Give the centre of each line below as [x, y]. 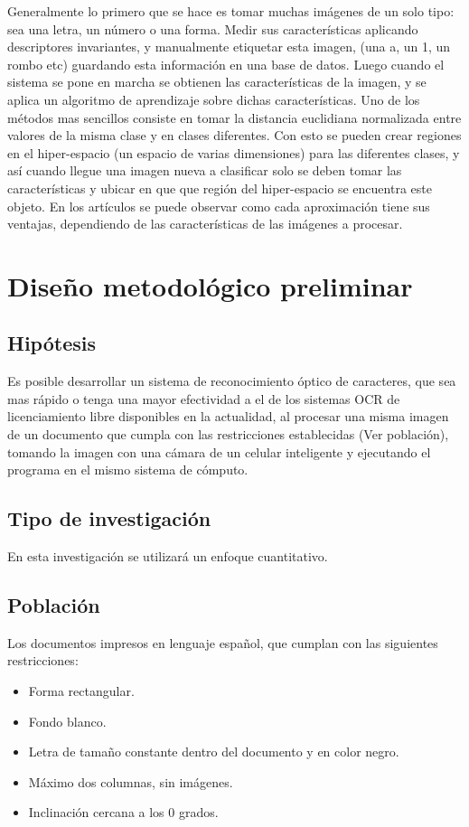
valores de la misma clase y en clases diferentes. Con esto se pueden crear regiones [234, 135]
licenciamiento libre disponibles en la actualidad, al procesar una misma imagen [228, 416]
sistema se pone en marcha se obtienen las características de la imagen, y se [217, 82]
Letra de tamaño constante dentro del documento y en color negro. [214, 752]
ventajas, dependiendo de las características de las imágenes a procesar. [205, 224]
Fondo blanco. [67, 721]
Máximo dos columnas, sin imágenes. [131, 781]
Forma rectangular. [81, 691]
